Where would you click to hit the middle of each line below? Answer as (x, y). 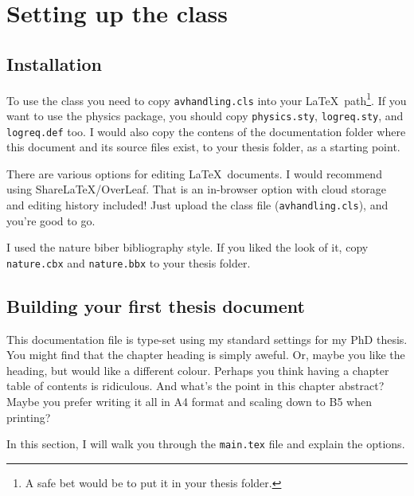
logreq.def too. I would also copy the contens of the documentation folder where (206, 131)
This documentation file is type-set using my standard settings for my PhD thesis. (207, 339)
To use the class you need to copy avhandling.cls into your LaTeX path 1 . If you (207, 99)
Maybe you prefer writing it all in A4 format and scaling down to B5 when (189, 402)
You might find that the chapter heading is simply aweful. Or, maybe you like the (206, 355)
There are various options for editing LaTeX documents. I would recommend (194, 173)
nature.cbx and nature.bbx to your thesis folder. (129, 262)
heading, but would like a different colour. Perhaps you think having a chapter (198, 370)
